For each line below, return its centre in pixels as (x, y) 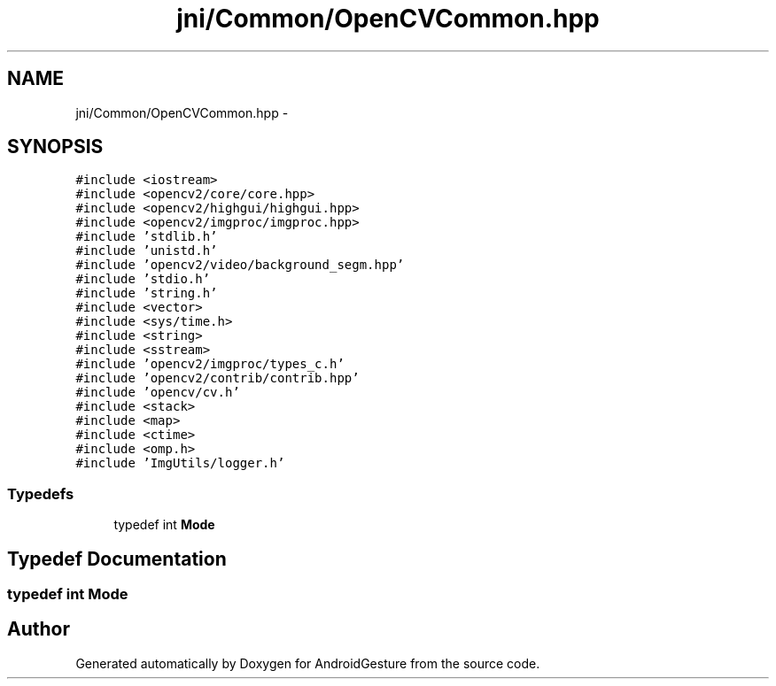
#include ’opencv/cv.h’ (158, 393)
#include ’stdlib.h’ (147, 237)
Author (39, 629)
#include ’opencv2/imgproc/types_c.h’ (210, 364)
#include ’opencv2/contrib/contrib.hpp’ (217, 378)
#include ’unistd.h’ (147, 251)
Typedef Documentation (117, 559)
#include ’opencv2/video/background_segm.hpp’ (240, 265)
